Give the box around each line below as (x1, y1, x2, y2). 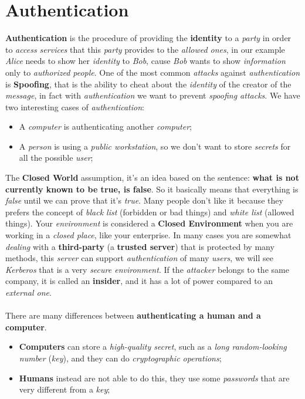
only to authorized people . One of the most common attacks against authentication (5, 66, 300, 78)
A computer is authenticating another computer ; (19, 120, 192, 133)
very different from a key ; (19, 383, 110, 395)
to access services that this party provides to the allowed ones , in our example (5, 43, 285, 55)
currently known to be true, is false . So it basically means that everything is (5, 182, 299, 195)
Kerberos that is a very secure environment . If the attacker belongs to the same (5, 263, 289, 275)
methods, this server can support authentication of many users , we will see (5, 252, 273, 264)
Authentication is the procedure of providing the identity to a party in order (5, 32, 292, 44)
